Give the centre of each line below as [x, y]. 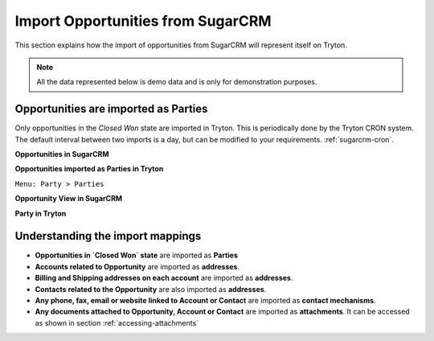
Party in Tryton [41, 213]
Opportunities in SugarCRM [62, 154]
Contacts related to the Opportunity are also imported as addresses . [151, 289]
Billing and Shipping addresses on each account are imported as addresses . [164, 278]
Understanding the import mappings [108, 236]
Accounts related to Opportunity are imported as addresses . [137, 266]
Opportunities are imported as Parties [111, 109]
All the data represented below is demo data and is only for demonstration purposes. [177, 82]
